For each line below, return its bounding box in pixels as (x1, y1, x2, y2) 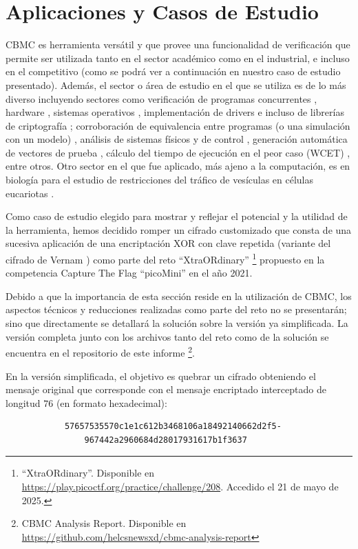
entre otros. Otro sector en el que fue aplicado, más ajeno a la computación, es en (6, 159, 350, 173)
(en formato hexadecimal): (56, 395, 167, 410)
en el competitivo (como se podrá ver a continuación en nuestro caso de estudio (6, 64, 341, 79)
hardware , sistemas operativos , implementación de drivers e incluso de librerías (6, 105, 344, 119)
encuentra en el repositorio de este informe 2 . (6, 343, 195, 359)
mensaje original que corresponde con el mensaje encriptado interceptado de (6, 382, 326, 397)
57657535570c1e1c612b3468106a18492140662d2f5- (64, 421, 282, 432)
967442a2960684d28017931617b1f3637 (84, 435, 247, 445)
